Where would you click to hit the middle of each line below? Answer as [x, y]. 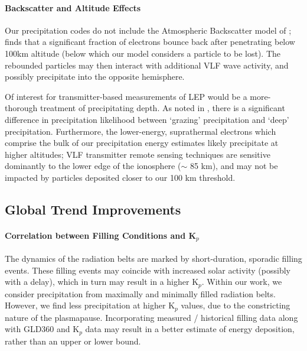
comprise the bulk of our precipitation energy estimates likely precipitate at [142, 143]
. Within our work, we [242, 282]
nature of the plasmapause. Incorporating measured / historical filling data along [151, 317]
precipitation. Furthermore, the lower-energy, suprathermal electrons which [141, 131]
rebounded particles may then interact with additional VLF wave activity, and [147, 65]
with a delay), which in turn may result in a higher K [102, 282]
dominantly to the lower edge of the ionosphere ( [93, 166]
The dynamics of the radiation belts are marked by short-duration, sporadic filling [153, 258]
